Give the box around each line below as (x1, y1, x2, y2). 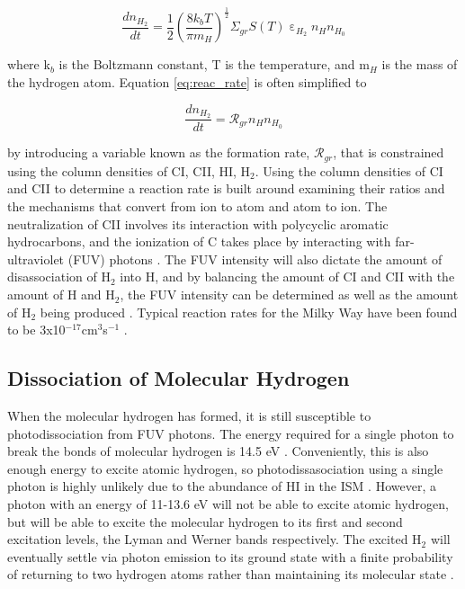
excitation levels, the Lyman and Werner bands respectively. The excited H (7, 530, 422, 549)
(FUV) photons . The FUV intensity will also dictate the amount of (67, 249, 443, 268)
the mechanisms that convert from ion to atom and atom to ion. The (7, 197, 388, 216)
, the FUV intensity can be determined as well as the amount (120, 285, 459, 304)
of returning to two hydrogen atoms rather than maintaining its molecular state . (7, 565, 454, 584)
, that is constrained (333, 143, 444, 162)
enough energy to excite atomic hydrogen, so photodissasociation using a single (7, 459, 443, 477)
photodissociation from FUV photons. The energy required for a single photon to (7, 424, 454, 442)
